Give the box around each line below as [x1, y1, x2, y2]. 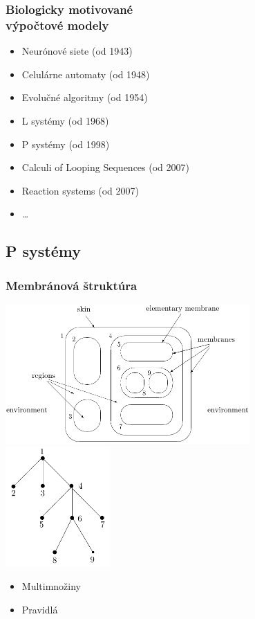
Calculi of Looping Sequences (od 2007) [21, 160, 189, 174]
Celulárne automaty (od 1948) [21, 66, 150, 81]
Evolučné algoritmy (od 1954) [21, 90, 148, 105]
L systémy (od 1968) [21, 113, 109, 127]
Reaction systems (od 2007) [21, 183, 139, 197]
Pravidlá [21, 602, 58, 616]
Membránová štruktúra [6, 276, 138, 294]
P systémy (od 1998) [21, 136, 110, 151]
